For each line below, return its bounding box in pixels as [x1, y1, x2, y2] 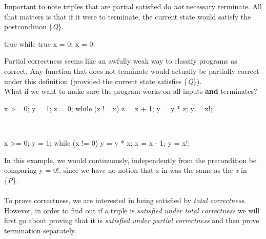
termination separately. [4, 225, 76, 235]
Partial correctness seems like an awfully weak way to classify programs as [4, 55, 237, 66]
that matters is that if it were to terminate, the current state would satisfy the [4, 11, 251, 22]
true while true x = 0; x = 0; [4, 38, 95, 49]
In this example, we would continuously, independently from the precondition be [4, 154, 257, 165]
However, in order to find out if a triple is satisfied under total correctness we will [4, 205, 260, 215]
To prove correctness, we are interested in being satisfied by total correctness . [4, 194, 247, 205]
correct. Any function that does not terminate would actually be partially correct [4, 65, 259, 76]
